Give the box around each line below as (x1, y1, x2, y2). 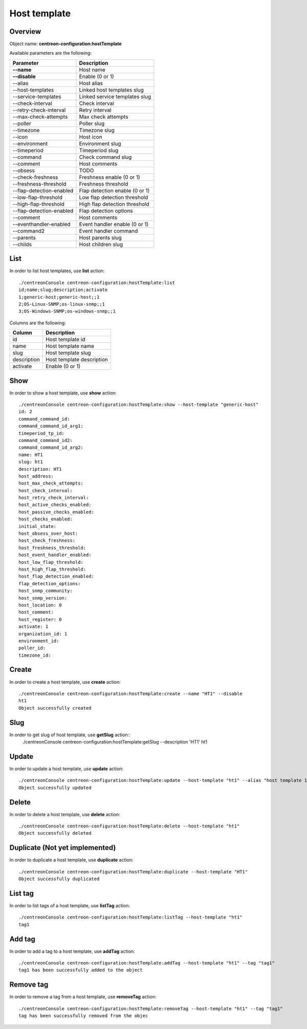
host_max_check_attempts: (18, 480, 84, 486)
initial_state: (18, 523, 57, 529)
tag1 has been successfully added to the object (18, 967, 143, 973)
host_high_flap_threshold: (18, 566, 86, 572)
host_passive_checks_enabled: (18, 509, 95, 515)
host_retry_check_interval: (18, 495, 89, 501)
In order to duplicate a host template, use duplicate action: (9, 857, 134, 863)
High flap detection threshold (79, 200, 149, 207)
